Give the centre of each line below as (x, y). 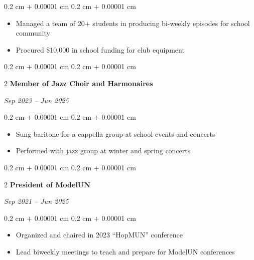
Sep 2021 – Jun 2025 (36, 201)
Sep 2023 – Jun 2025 (36, 100)
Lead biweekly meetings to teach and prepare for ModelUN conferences (125, 251)
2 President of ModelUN (47, 184)
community (33, 33)
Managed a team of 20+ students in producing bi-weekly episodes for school (133, 23)
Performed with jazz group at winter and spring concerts (103, 151)
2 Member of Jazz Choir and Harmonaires (79, 83)
